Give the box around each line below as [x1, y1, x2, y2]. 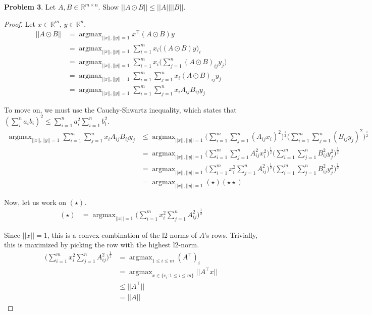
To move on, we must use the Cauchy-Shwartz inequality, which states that [4, 104, 237, 115]
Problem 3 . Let [4, 2, 56, 12]
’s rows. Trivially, [204, 229, 258, 240]
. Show [98, 2, 119, 12]
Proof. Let [4, 18, 35, 29]
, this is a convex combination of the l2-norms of [47, 229, 197, 240]
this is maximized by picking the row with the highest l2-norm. [4, 239, 199, 250]
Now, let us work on [4, 196, 66, 207]
